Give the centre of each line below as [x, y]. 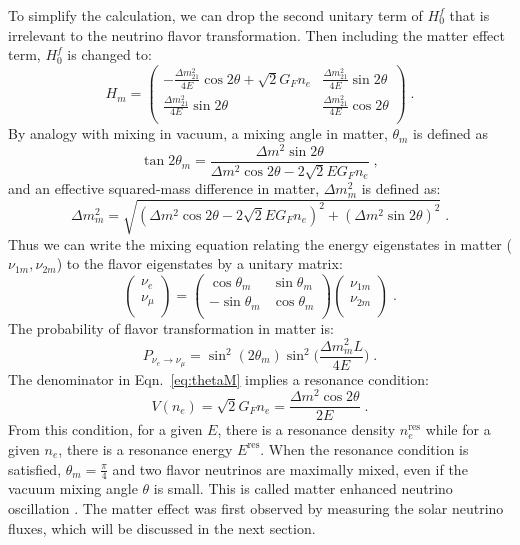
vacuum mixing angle [73, 488]
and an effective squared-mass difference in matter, [164, 188]
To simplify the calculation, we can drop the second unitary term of [215, 15]
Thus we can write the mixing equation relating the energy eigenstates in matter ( [260, 243]
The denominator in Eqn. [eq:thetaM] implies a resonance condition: [218, 378]
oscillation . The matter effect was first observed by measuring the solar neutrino [256, 507]
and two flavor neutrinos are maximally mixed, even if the [290, 468]
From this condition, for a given [105, 429]
